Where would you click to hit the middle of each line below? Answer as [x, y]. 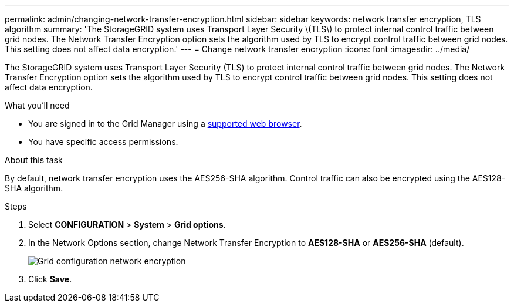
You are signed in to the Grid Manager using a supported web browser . [165, 124]
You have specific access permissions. [103, 142]
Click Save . [50, 279]
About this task [34, 160]
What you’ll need [37, 105]
